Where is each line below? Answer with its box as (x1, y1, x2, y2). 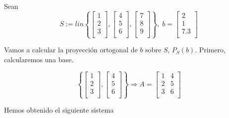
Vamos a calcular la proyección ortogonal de (4, 44, 138, 55)
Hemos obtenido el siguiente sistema (4, 105, 114, 115)
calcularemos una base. (4, 54, 74, 64)
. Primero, (195, 44, 226, 55)
